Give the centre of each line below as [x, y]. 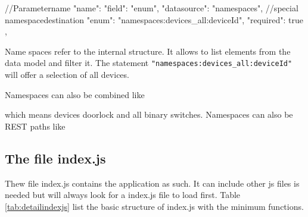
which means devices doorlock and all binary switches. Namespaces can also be [149, 114]
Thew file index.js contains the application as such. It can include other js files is [152, 183]
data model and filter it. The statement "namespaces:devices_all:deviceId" [149, 63]
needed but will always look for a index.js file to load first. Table [123, 195]
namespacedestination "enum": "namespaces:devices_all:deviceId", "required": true [154, 19]
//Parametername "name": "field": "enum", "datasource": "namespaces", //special [152, 8]
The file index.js [55, 158]
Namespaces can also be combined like [75, 94]
